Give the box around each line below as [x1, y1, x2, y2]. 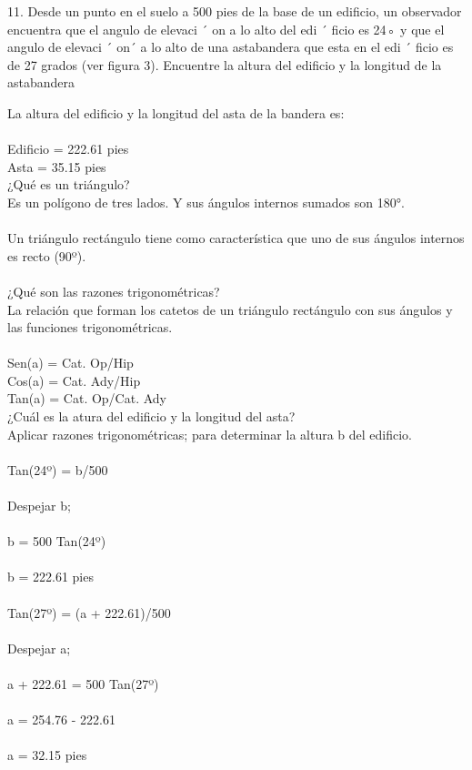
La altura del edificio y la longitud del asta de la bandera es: [7, 103, 345, 122]
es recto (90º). [7, 246, 86, 265]
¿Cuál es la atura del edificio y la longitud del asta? [7, 407, 296, 426]
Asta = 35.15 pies [7, 157, 106, 176]
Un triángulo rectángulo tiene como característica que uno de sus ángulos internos [7, 228, 465, 248]
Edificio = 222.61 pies [7, 139, 129, 158]
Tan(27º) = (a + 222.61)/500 [7, 603, 171, 622]
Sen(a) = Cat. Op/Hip [7, 353, 134, 372]
